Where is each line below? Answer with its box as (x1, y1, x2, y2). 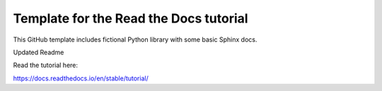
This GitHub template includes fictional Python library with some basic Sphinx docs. (13, 35, 257, 44)
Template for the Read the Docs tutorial (13, 11, 248, 26)
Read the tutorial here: (13, 61, 78, 70)
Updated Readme (13, 48, 64, 56)
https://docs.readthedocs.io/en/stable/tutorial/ (13, 74, 149, 83)
